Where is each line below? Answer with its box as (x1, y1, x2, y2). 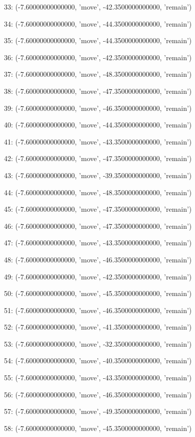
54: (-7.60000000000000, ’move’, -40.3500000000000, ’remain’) (4, 355, 192, 366)
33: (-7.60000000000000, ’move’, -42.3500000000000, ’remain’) (4, 2, 192, 12)
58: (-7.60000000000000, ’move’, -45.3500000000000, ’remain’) (4, 422, 192, 433)
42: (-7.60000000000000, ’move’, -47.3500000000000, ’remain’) (4, 153, 192, 164)
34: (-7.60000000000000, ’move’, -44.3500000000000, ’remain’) (4, 18, 192, 29)
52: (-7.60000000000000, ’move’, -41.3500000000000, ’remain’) (4, 322, 192, 332)
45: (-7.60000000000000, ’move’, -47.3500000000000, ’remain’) (4, 204, 192, 214)
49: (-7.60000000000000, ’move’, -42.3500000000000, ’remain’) (4, 271, 192, 281)
